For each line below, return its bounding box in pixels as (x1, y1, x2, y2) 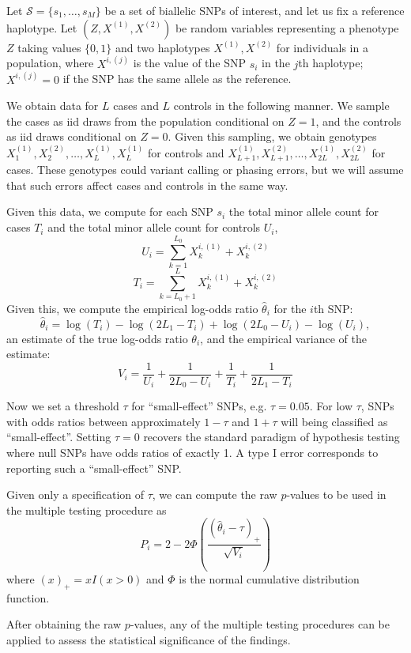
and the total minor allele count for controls (47, 219, 261, 236)
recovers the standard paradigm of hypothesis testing (143, 428, 400, 445)
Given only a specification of (6, 486, 145, 503)
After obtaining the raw (6, 616, 122, 632)
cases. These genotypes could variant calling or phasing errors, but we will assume (6, 161, 404, 178)
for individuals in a (276, 39, 368, 55)
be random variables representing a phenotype (175, 19, 399, 36)
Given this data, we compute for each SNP (6, 203, 213, 220)
